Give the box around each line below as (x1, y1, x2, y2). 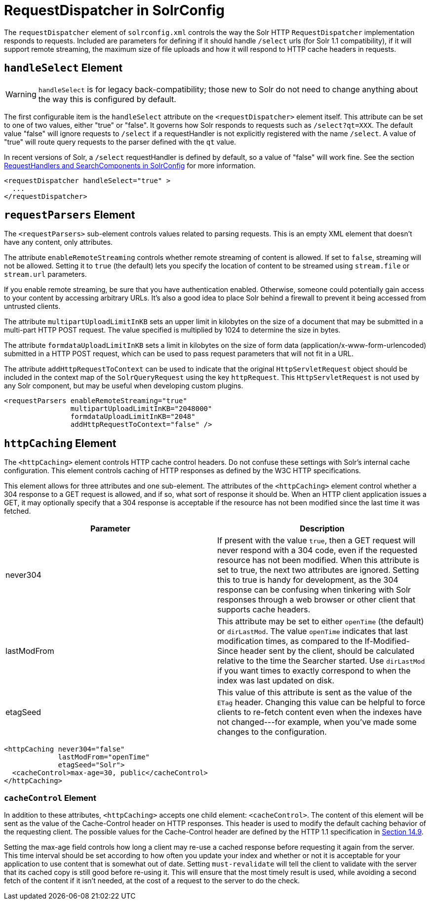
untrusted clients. (4, 302, 61, 311)
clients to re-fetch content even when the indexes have (217, 707, 422, 717)
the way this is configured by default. (38, 94, 176, 104)
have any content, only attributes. (4, 238, 113, 247)
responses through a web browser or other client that (217, 595, 416, 605)
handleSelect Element (4, 62, 123, 75)
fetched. (4, 507, 31, 516)
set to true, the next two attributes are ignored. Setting (217, 565, 419, 575)
